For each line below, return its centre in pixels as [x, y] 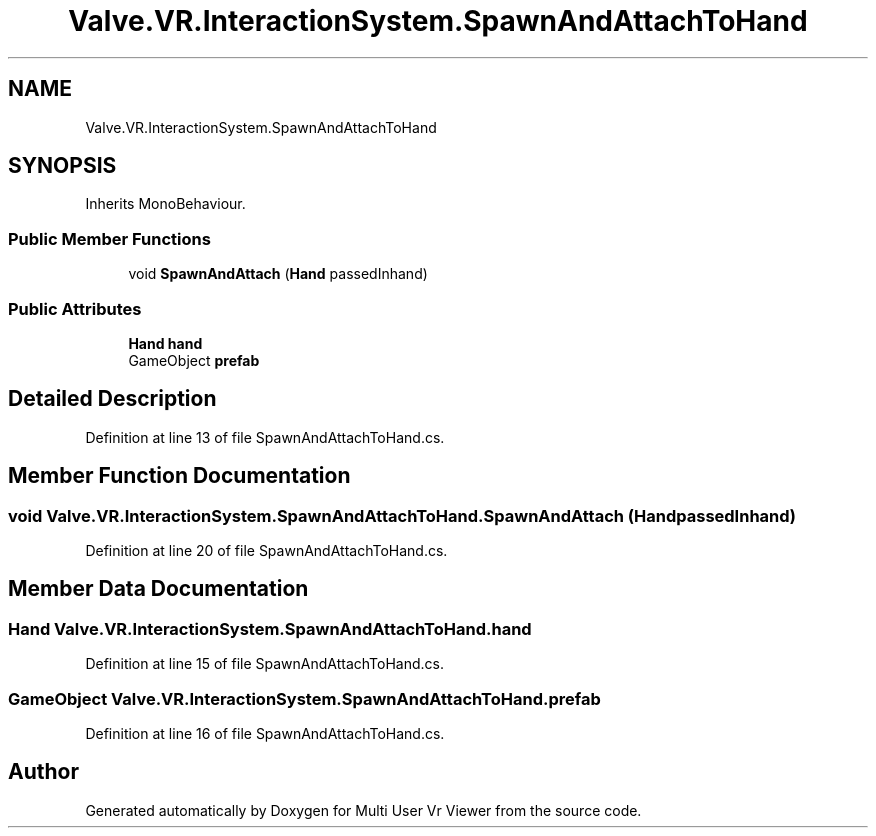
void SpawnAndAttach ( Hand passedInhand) [278, 274]
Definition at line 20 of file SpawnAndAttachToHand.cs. [266, 550]
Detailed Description [112, 399]
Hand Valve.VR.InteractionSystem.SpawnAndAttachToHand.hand [270, 628]
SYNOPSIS [62, 166]
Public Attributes [75, 308]
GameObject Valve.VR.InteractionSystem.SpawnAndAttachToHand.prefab [304, 698]
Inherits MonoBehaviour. [165, 204]
